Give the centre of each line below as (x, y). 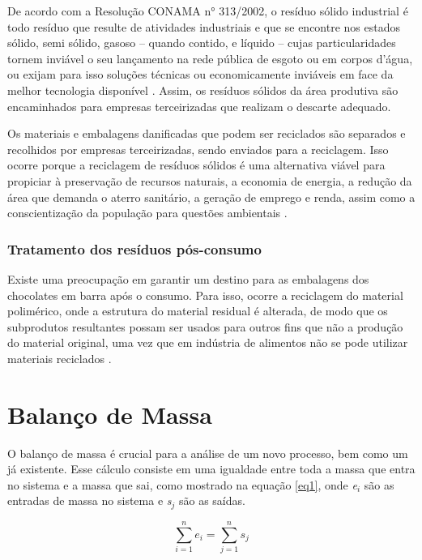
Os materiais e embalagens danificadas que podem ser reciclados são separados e (207, 133)
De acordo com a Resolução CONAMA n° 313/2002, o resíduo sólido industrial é (208, 11)
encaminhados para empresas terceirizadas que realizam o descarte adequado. (199, 106)
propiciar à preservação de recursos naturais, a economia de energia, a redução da (210, 180)
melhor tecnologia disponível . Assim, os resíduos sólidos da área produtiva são (203, 90)
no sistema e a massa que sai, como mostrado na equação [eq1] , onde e (182, 484)
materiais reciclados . (60, 358)
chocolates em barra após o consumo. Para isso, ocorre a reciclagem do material (205, 295)
